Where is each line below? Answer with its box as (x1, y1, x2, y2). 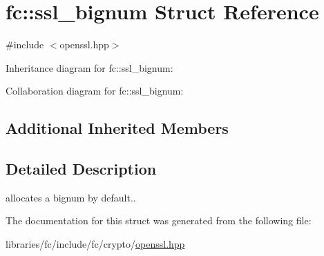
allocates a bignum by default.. (6, 190, 136, 204)
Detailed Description (6, 158, 157, 179)
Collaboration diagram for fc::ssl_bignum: (6, 83, 184, 98)
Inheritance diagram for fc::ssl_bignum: (6, 60, 173, 75)
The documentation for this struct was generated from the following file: (6, 213, 312, 228)
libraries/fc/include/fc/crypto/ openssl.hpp (6, 237, 185, 251)
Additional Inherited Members (6, 117, 229, 139)
